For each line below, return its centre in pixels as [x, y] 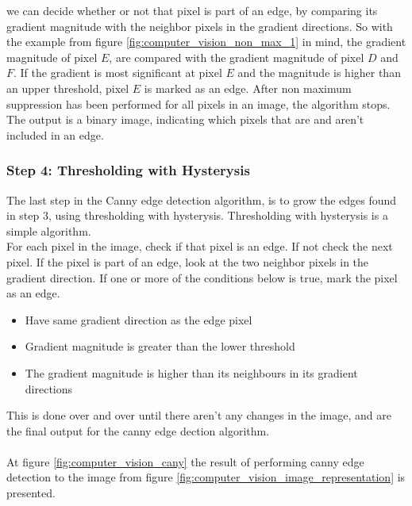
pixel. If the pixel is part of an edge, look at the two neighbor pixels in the [188, 261]
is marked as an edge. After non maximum [248, 88]
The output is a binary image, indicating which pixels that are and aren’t [185, 119]
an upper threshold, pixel [68, 88]
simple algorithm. [49, 230]
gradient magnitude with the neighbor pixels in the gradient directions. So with [200, 26]
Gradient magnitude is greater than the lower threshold [160, 346]
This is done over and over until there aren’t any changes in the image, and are [199, 415]
